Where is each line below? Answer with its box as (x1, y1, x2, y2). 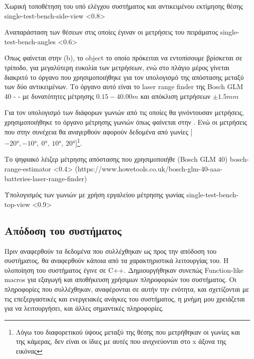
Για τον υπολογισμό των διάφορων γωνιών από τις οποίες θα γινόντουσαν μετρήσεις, (4, 107, 244, 117)
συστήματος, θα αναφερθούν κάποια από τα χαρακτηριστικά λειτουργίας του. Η (4, 255, 229, 265)
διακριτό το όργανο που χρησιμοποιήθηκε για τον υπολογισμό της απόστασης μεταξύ (4, 72, 244, 82)
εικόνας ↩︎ (16, 345, 43, 356)
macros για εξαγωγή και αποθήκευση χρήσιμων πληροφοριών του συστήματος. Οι (4, 274, 236, 284)
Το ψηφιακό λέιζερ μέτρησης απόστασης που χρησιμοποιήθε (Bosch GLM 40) (4, 154, 228, 164)
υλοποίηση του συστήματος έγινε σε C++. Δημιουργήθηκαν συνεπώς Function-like (4, 265, 244, 275)
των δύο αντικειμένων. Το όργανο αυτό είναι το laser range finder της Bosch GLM (4, 81, 243, 92)
